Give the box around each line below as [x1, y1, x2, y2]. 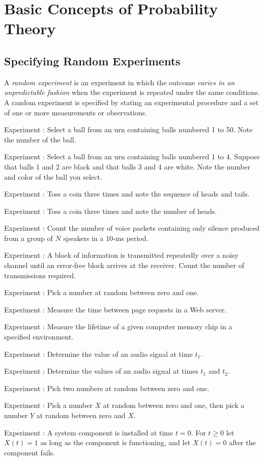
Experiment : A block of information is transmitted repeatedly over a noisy [4, 250, 239, 260]
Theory [4, 18, 56, 39]
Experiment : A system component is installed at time [4, 427, 173, 438]
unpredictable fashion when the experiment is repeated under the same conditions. [4, 87, 260, 98]
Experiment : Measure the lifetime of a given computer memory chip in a [4, 321, 232, 332]
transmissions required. [4, 270, 76, 280]
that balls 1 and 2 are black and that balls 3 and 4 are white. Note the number [4, 161, 251, 172]
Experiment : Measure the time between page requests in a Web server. [4, 304, 226, 314]
